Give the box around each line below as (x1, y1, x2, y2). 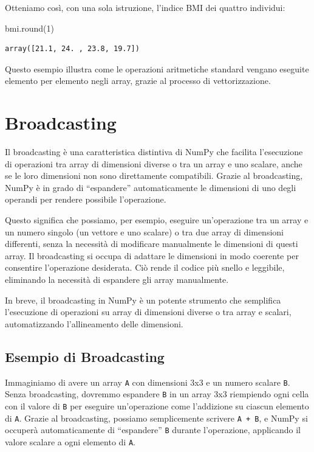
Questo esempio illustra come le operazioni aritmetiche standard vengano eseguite (5, 62, 309, 75)
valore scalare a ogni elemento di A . (5, 435, 135, 448)
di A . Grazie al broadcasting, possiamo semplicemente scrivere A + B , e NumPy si (5, 411, 308, 424)
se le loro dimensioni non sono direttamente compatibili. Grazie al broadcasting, (5, 169, 303, 182)
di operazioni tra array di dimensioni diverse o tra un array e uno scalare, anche (5, 157, 302, 170)
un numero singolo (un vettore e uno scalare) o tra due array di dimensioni (5, 225, 284, 238)
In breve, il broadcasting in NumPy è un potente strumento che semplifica (5, 293, 281, 306)
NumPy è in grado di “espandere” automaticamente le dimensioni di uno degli (5, 181, 296, 193)
